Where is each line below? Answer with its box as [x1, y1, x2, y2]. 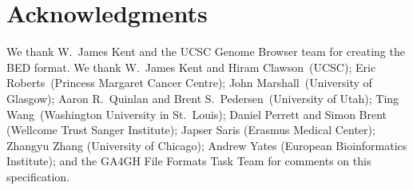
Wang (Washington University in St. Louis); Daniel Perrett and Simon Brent [6, 105, 387, 122]
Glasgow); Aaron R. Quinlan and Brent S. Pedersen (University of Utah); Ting [6, 89, 399, 106]
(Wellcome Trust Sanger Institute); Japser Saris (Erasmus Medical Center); [6, 121, 375, 138]
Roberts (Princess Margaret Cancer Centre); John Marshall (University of [6, 74, 372, 91]
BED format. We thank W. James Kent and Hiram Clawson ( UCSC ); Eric [6, 58, 376, 75]
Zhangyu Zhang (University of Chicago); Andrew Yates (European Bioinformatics [6, 137, 407, 153]
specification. [6, 168, 70, 184]
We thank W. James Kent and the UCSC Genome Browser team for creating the [6, 43, 405, 60]
